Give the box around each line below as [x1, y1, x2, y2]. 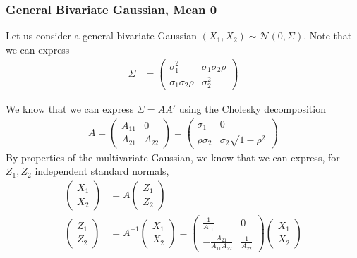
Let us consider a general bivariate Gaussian [6, 28, 197, 43]
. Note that [303, 28, 352, 43]
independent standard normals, [35, 164, 169, 178]
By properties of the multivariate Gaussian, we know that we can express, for [6, 149, 340, 164]
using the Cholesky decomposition [178, 102, 326, 116]
